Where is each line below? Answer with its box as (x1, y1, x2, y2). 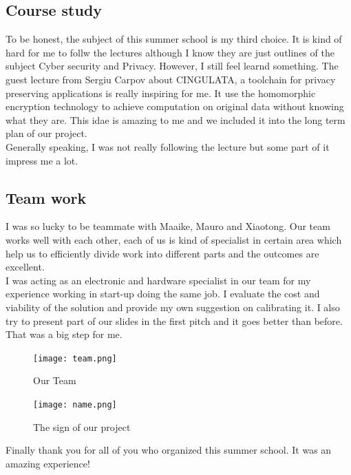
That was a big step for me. (6, 327, 123, 341)
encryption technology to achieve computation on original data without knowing (6, 99, 344, 114)
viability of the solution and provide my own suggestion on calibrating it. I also (6, 299, 340, 314)
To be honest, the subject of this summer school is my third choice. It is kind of (6, 32, 342, 46)
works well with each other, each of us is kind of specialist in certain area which (6, 232, 342, 246)
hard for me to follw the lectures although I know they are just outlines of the (6, 45, 334, 59)
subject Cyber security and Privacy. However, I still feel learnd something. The (6, 59, 339, 73)
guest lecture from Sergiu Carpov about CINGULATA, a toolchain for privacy (6, 72, 336, 86)
